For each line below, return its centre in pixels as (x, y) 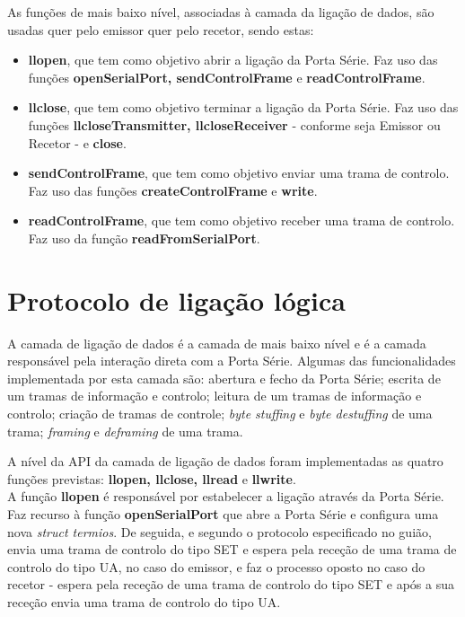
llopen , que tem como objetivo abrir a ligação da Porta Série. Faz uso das (233, 60)
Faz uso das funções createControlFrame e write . (173, 190)
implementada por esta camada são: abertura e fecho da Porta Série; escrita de (224, 378)
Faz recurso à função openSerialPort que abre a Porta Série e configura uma (223, 514)
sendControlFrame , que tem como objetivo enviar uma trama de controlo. (239, 173)
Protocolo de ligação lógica (176, 300)
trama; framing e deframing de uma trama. (125, 431)
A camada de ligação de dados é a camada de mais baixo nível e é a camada (217, 343)
